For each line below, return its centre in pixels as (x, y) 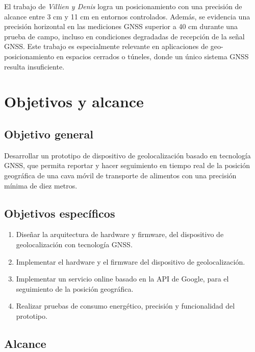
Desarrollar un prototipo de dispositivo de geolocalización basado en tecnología (127, 155)
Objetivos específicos (60, 213)
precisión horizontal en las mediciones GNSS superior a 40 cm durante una (121, 26)
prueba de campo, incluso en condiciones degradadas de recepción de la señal (124, 36)
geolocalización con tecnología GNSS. (74, 244)
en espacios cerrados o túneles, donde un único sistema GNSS (152, 56)
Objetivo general (49, 134)
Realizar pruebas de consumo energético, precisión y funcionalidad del (125, 306)
